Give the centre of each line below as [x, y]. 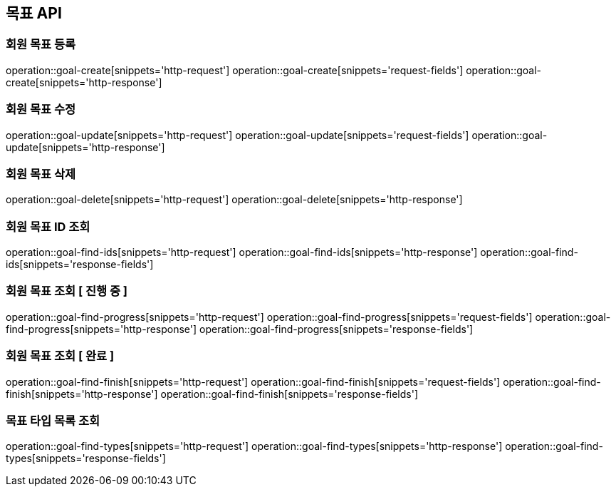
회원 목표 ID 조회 [48, 226]
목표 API [34, 13]
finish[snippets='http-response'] [82, 394]
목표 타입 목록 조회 [53, 420]
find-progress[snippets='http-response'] [101, 329]
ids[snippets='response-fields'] [80, 265]
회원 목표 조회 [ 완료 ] [60, 356]
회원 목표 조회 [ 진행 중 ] [67, 291]
